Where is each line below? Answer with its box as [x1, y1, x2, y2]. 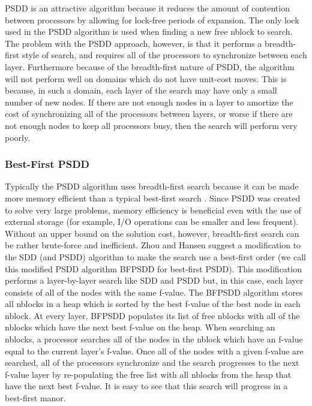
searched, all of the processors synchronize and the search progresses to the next [5, 356, 299, 369]
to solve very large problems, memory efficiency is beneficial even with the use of [5, 203, 301, 216]
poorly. [5, 131, 31, 143]
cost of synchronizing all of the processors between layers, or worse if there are [5, 107, 293, 120]
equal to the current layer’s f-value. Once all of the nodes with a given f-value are [5, 344, 304, 357]
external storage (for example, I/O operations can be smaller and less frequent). [5, 215, 299, 228]
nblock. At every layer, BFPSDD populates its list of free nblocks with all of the [5, 309, 300, 321]
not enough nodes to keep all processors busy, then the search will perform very [5, 119, 298, 131]
